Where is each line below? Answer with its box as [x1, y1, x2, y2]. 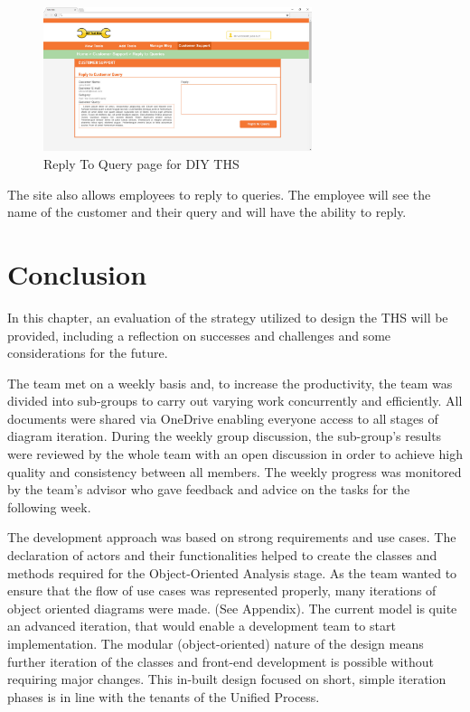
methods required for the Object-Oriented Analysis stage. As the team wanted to [7, 563, 457, 582]
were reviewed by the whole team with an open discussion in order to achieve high [7, 445, 463, 464]
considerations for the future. [7, 343, 168, 362]
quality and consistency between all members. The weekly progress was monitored [7, 462, 462, 481]
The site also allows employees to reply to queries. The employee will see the [7, 184, 431, 203]
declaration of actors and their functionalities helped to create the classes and [7, 546, 437, 565]
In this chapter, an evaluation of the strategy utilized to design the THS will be [7, 307, 448, 326]
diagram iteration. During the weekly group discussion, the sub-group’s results [7, 426, 442, 445]
